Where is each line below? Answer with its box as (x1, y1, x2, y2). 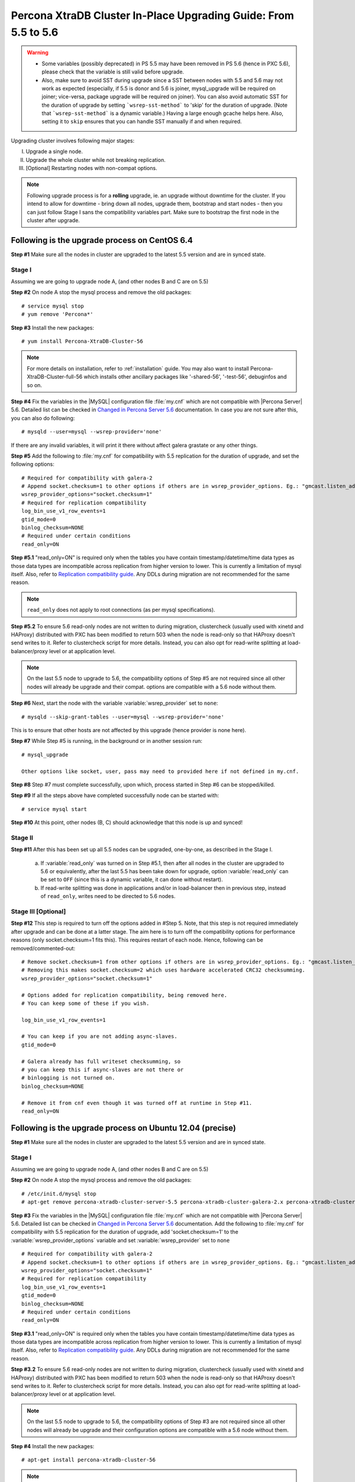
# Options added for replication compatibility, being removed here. (21, 992, 228, 998)
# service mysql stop (21, 302, 84, 309)
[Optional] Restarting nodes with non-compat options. (25, 165, 157, 172)
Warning (27, 49, 49, 56)
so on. (27, 381, 43, 388)
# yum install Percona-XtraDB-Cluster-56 (21, 338, 143, 344)
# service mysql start (21, 806, 88, 812)
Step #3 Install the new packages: (11, 324, 95, 331)
